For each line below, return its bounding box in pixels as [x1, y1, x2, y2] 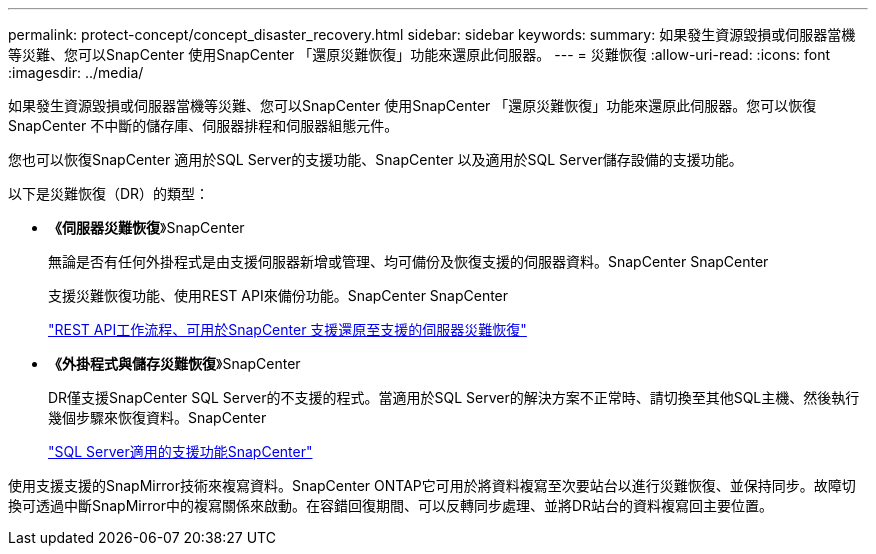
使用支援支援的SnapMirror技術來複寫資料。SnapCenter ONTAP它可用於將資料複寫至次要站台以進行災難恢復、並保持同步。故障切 [8, 477, 856, 494]
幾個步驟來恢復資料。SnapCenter [48, 409, 267, 426]
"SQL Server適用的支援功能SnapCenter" [48, 443, 313, 460]
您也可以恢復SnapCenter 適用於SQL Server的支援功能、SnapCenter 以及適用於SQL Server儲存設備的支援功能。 [8, 151, 743, 168]
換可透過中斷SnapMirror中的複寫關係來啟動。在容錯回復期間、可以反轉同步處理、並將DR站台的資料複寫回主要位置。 [8, 497, 774, 514]
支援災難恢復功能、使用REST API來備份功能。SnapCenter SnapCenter [48, 287, 509, 304]
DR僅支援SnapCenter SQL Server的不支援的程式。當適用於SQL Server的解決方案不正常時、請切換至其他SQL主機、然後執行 [48, 389, 860, 406]
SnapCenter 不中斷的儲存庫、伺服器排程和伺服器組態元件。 [8, 117, 399, 134]
